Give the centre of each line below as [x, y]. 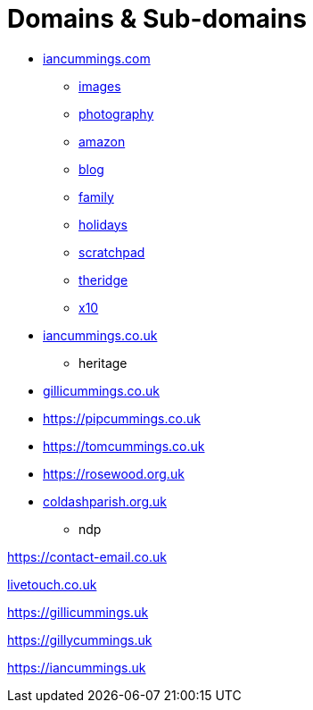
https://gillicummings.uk [78, 612]
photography [116, 113]
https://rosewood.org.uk [114, 473]
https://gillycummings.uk [80, 639]
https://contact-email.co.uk [87, 556]
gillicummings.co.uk [102, 390]
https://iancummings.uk [77, 667]
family [96, 196]
